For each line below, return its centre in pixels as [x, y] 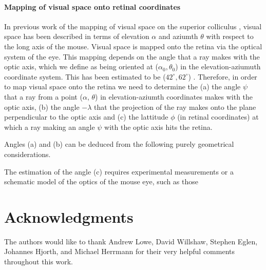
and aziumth [178, 36]
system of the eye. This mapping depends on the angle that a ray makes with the [132, 56]
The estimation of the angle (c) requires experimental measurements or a [119, 171]
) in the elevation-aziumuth [218, 66]
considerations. [27, 154]
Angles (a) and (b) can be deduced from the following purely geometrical [119, 144]
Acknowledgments [69, 216]
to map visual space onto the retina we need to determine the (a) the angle [122, 86]
